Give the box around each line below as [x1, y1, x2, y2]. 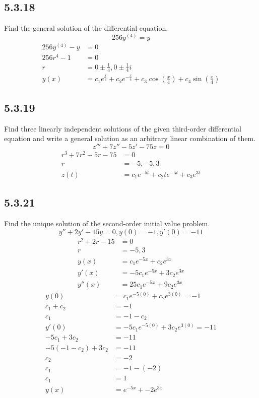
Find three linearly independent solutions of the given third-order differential [4, 123, 241, 134]
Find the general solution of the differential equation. [4, 23, 168, 33]
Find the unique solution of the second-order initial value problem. [4, 218, 210, 229]
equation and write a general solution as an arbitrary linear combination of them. [4, 133, 255, 144]
